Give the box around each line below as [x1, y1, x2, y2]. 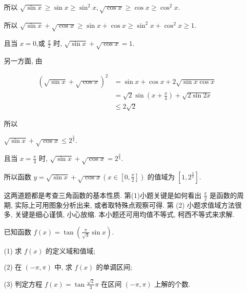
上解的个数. [154, 278, 190, 289]
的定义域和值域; [45, 245, 96, 255]
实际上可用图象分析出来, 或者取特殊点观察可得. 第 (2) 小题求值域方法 [15, 199, 235, 210]
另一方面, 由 [4, 56, 42, 66]
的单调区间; [96, 262, 132, 272]
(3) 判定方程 [4, 278, 42, 289]
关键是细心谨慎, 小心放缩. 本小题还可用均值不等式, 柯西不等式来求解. [15, 209, 235, 219]
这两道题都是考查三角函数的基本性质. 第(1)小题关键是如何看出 [4, 190, 202, 200]
